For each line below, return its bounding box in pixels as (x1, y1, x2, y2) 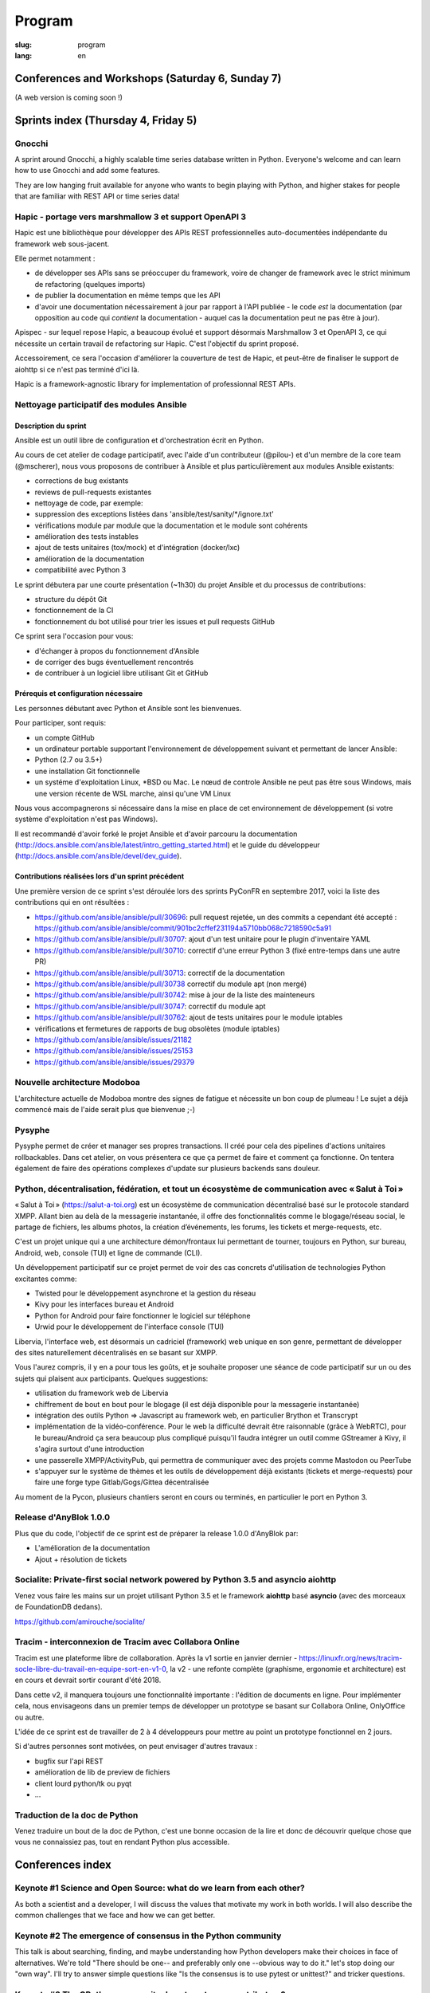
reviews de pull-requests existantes (34, 487, 152, 497)
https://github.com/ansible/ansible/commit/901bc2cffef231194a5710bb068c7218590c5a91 (34, 923, 332, 933)
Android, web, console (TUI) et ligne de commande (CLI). (14, 1248, 203, 1257)
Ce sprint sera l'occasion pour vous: (14, 631, 134, 641)
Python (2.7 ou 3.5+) (34, 755, 103, 765)
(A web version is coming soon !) (14, 92, 123, 102)
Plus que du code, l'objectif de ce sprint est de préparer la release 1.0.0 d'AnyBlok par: (14, 1528, 299, 1538)
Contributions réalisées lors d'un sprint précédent (14, 871, 185, 881)
